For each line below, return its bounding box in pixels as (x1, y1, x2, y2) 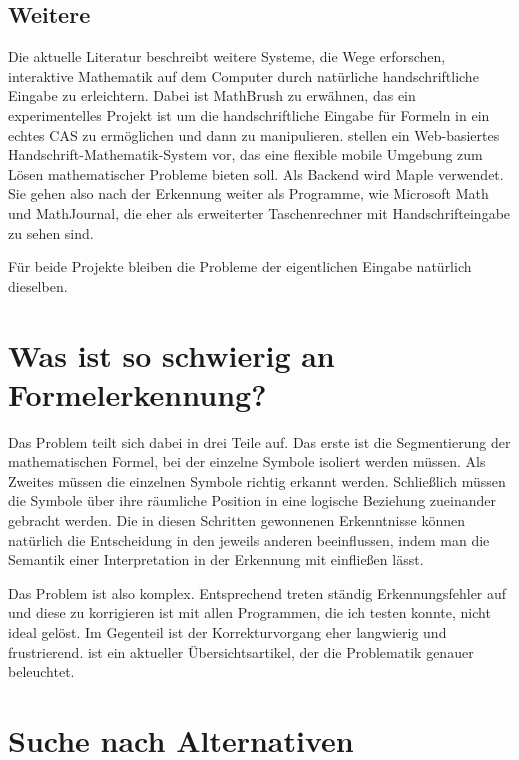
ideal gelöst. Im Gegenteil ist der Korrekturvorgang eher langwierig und (8, 621, 447, 642)
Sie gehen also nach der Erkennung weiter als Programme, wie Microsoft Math (8, 183, 489, 204)
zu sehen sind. (8, 222, 94, 243)
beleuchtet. (8, 661, 75, 682)
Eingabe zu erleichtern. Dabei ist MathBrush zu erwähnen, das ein (8, 85, 416, 106)
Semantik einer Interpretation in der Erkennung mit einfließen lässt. (8, 549, 424, 570)
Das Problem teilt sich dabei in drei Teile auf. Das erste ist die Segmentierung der (8, 431, 511, 452)
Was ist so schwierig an (8, 334, 335, 375)
